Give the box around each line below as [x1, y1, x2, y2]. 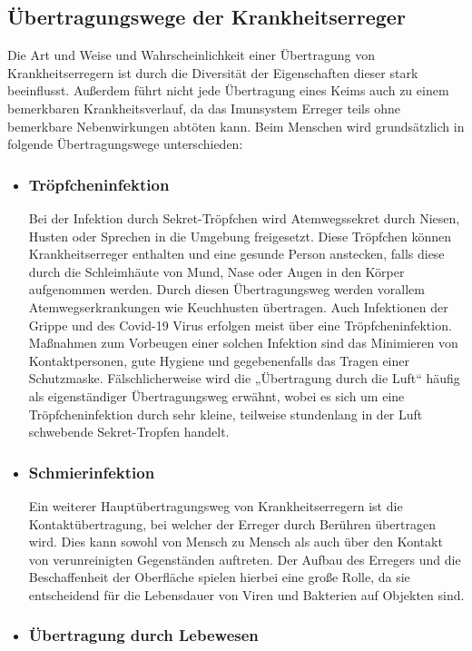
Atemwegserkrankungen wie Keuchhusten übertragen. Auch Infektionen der [28, 297, 448, 316]
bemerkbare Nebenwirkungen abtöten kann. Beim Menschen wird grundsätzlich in [7, 116, 465, 135]
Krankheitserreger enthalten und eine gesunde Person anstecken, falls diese [28, 244, 445, 263]
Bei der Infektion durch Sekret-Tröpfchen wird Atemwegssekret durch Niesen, [28, 208, 460, 227]
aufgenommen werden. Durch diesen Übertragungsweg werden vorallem [28, 280, 425, 299]
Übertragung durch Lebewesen [28, 624, 259, 646]
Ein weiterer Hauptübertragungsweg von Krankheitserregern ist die [28, 496, 403, 515]
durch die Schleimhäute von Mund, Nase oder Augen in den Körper [28, 261, 405, 281]
